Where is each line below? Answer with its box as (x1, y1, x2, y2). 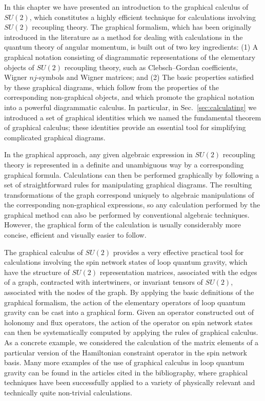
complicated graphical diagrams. (4, 132, 106, 142)
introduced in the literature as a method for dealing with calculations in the (4, 31, 243, 42)
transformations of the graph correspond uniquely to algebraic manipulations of (4, 189, 254, 200)
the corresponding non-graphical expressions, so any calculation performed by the (4, 199, 260, 210)
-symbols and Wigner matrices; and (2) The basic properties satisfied (36, 72, 254, 82)
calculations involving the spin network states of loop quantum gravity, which (4, 257, 248, 267)
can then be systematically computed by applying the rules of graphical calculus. (4, 327, 258, 337)
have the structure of (4, 266, 70, 277)
